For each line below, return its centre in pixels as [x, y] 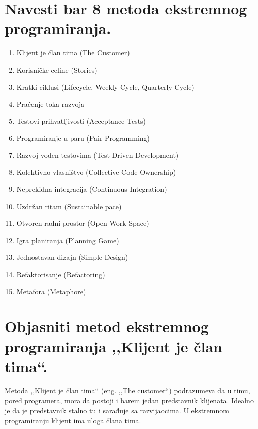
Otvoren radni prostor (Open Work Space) [83, 223]
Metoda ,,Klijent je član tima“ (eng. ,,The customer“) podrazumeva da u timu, [127, 390]
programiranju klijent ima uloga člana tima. [73, 420]
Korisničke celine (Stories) [57, 69]
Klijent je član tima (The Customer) [73, 53]
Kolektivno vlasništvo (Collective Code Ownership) [96, 172]
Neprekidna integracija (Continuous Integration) [92, 189]
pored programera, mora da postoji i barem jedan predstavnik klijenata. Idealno [129, 400]
